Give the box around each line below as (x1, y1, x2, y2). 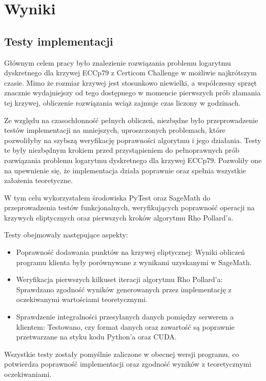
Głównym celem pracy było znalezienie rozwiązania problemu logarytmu (4, 57, 231, 68)
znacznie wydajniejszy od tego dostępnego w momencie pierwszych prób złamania (4, 87, 261, 98)
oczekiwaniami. (4, 369, 52, 379)
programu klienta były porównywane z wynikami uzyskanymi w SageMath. (16, 256, 252, 267)
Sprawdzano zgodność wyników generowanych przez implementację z (16, 284, 232, 294)
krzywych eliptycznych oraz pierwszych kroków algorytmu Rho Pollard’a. (4, 212, 234, 223)
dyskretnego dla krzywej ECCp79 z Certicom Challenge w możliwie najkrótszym (4, 67, 257, 78)
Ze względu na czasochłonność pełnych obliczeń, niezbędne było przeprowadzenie (4, 114, 258, 125)
